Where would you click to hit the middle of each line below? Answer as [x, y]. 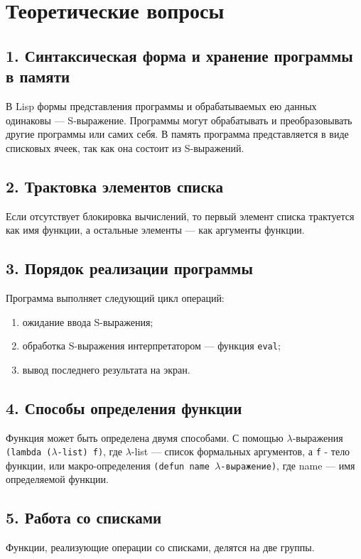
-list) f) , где [90, 451]
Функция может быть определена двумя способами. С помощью [145, 437]
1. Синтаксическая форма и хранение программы [179, 55]
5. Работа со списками [84, 517]
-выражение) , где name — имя [288, 465]
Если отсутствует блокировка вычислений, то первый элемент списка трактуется [180, 216]
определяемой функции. [57, 479]
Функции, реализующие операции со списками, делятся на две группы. [160, 547]
